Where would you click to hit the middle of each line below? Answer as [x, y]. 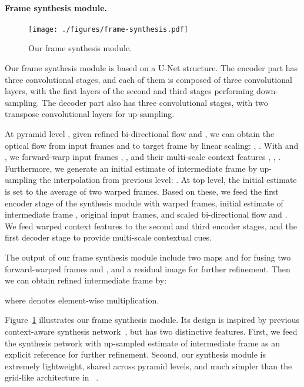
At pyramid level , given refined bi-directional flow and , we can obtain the [140, 134]
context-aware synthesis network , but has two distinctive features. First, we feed [151, 331]
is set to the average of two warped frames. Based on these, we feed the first [142, 191]
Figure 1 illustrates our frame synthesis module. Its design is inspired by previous [152, 320]
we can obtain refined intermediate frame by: [86, 280]
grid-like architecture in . [52, 377]
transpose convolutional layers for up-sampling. [90, 114]
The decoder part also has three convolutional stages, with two [155, 102]
